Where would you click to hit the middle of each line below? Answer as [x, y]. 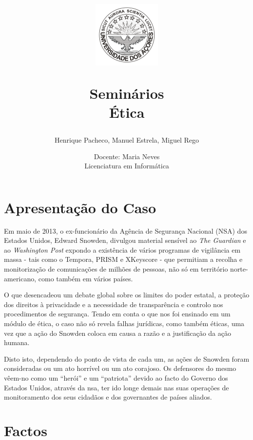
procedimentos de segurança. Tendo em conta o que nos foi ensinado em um [117, 314]
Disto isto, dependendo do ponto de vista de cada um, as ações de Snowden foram [127, 358]
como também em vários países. [86, 278]
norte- [239, 269]
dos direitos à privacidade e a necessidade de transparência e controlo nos [114, 304]
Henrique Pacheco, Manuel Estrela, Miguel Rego [127, 139]
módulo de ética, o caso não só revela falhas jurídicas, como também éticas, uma [124, 323]
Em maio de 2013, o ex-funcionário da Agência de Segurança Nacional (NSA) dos [126, 230]
